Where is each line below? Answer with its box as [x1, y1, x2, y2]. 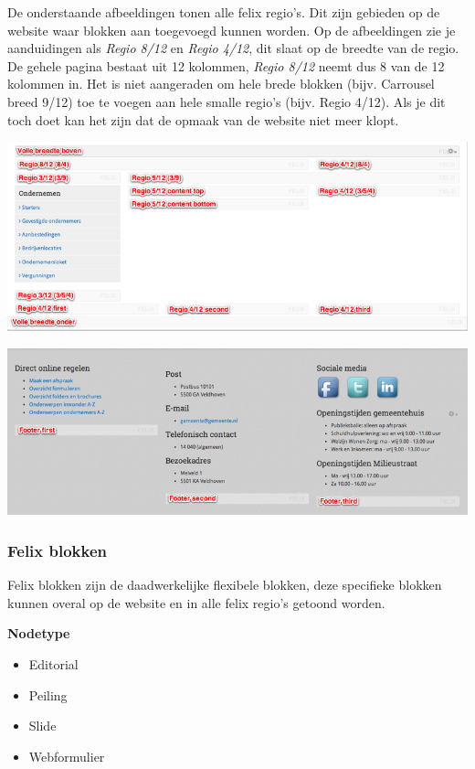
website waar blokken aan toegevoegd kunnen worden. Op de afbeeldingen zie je [7, 20, 456, 39]
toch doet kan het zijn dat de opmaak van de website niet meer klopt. [7, 110, 399, 129]
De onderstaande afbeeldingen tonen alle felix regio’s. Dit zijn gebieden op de [7, 3, 440, 21]
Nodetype [7, 624, 70, 643]
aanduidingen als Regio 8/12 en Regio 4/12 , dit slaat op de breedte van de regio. [7, 38, 459, 58]
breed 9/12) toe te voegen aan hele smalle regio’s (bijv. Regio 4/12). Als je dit [7, 91, 446, 111]
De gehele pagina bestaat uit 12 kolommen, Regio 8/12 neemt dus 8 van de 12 [7, 56, 445, 75]
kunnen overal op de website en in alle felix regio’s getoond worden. [7, 593, 385, 612]
